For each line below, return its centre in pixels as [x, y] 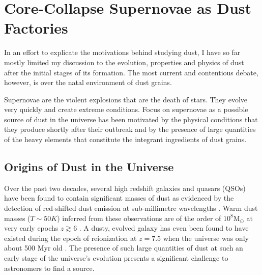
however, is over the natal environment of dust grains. [88, 82]
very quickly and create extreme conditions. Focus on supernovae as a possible [126, 109]
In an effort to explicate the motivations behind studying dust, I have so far [122, 52]
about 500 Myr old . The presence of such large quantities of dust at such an [124, 248]
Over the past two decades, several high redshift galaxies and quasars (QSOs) [125, 188]
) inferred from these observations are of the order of [139, 218]
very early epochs [31, 228]
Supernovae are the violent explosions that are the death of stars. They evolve [126, 99]
